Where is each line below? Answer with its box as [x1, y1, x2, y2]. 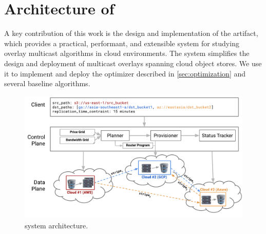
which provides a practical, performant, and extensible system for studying [4, 37, 239, 48]
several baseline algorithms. [4, 78, 90, 89]
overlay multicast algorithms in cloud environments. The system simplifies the [4, 48, 250, 59]
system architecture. [25, 220, 88, 230]
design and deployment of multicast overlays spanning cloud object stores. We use [4, 57, 262, 68]
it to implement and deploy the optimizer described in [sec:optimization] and [4, 68, 246, 79]
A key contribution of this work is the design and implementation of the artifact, [4, 28, 258, 38]
